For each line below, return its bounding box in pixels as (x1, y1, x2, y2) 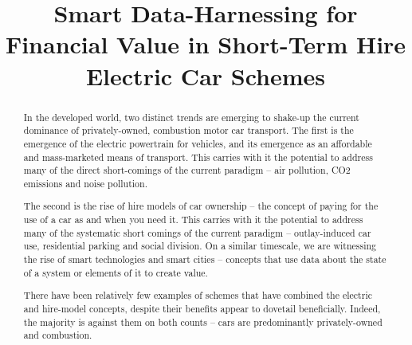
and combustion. (23, 328, 92, 342)
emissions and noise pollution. (23, 176, 147, 190)
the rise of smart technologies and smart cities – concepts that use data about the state (23, 253, 386, 265)
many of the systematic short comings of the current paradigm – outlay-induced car (23, 225, 371, 239)
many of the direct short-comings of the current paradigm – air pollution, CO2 (23, 163, 351, 177)
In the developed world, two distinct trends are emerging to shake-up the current (23, 110, 359, 123)
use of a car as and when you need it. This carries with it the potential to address (23, 213, 363, 226)
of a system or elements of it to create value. (23, 265, 208, 279)
